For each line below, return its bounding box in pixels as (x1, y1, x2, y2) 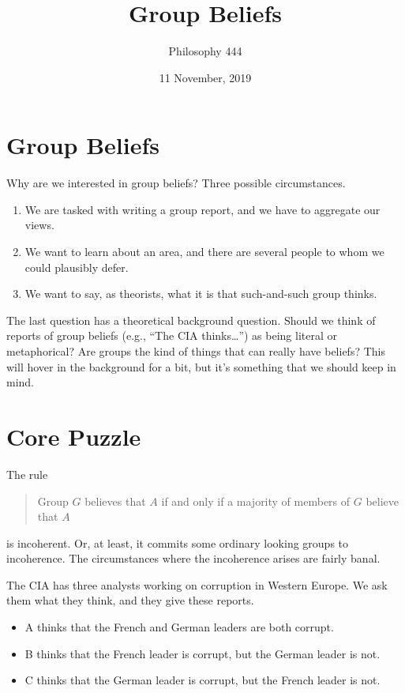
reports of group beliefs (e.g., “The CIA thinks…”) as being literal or (6, 327, 338, 344)
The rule (6, 465, 48, 482)
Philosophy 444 (168, 43, 242, 59)
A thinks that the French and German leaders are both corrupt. (24, 619, 334, 635)
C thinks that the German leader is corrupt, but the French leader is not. (24, 672, 381, 688)
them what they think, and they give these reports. (6, 592, 254, 608)
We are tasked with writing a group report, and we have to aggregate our (24, 201, 381, 217)
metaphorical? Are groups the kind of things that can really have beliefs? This (6, 343, 385, 359)
